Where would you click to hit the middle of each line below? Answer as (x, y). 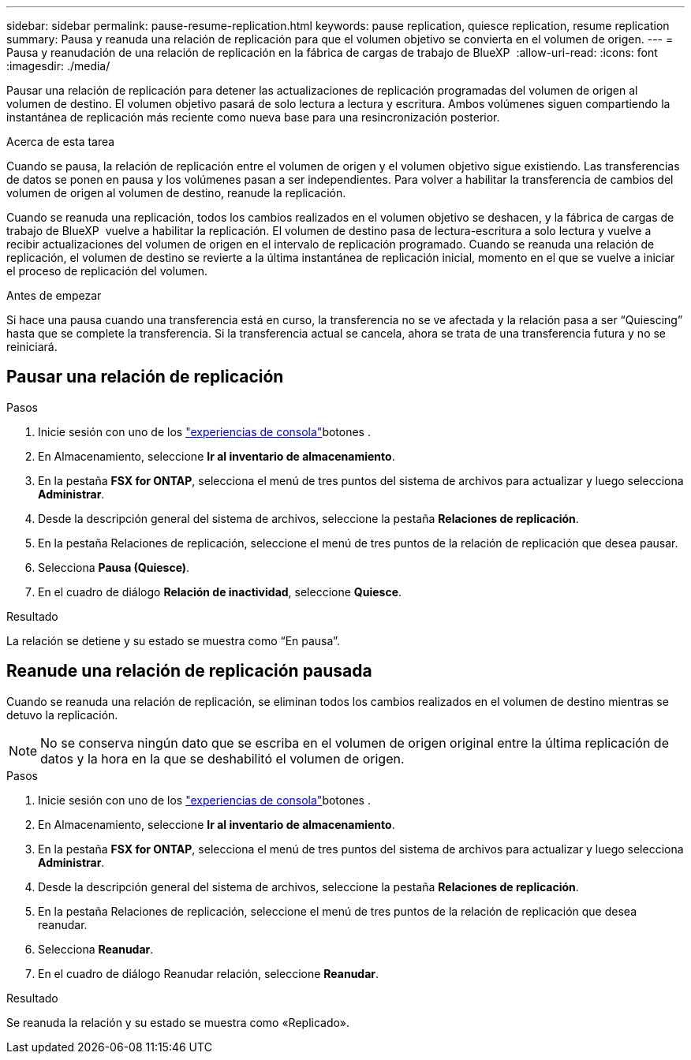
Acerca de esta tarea (61, 142)
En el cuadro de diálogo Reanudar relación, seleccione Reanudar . (209, 973)
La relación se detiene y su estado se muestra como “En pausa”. (173, 640)
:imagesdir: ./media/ (58, 66)
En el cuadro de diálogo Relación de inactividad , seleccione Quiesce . (220, 592)
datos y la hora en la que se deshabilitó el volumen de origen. (222, 758)
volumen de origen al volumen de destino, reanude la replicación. (176, 193)
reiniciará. (32, 347)
